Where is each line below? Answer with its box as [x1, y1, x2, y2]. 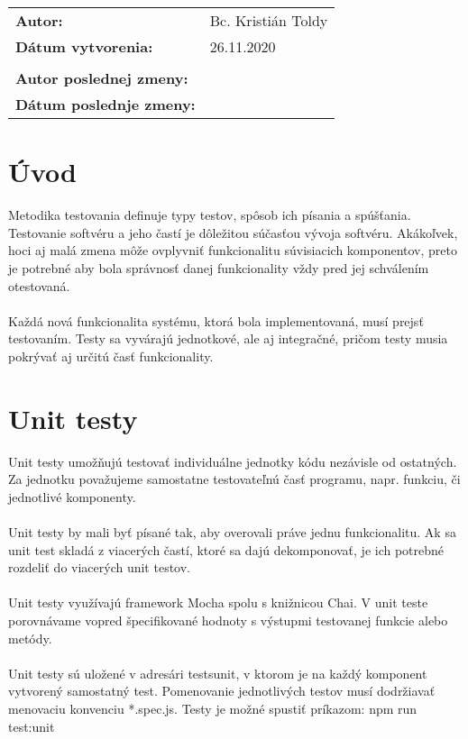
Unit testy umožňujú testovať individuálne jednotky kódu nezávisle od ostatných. [8, 452, 457, 470]
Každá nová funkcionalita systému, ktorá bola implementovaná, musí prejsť [8, 311, 424, 330]
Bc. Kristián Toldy [209, 10, 328, 31]
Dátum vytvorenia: [15, 36, 153, 57]
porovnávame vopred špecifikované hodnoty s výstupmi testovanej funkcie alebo [8, 610, 448, 629]
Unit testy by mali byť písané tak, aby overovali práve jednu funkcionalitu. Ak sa [8, 522, 456, 541]
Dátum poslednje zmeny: [15, 94, 196, 114]
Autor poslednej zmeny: [15, 68, 188, 88]
